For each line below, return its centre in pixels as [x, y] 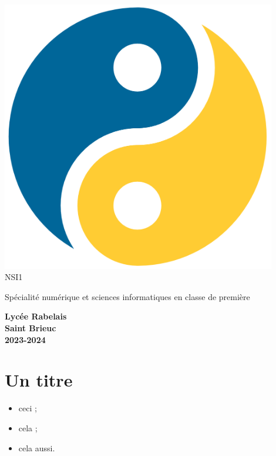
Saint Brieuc [31, 328]
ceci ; [28, 408]
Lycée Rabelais [36, 316]
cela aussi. [37, 447]
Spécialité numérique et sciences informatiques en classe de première [127, 296]
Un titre [39, 380]
